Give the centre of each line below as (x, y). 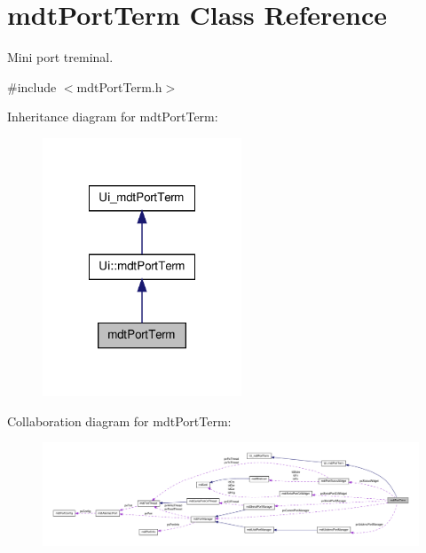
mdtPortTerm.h (119, 86)
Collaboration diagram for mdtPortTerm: (119, 421)
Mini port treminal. (60, 57)
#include (32, 86)
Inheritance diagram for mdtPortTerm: (113, 117)
